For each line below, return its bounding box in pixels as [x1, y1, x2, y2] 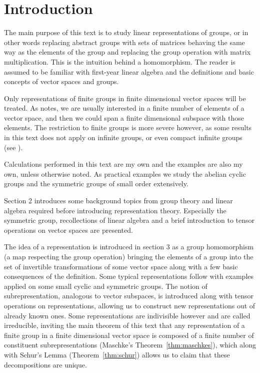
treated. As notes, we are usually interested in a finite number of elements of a [4, 103, 244, 113]
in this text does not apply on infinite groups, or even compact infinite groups [4, 132, 242, 143]
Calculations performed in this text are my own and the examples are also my [4, 159, 243, 169]
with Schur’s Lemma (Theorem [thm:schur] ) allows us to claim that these [4, 349, 230, 359]
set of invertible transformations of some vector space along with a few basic [4, 261, 238, 271]
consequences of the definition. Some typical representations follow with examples [4, 271, 253, 281]
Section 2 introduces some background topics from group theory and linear [4, 195, 233, 206]
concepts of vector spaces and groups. [4, 76, 119, 87]
